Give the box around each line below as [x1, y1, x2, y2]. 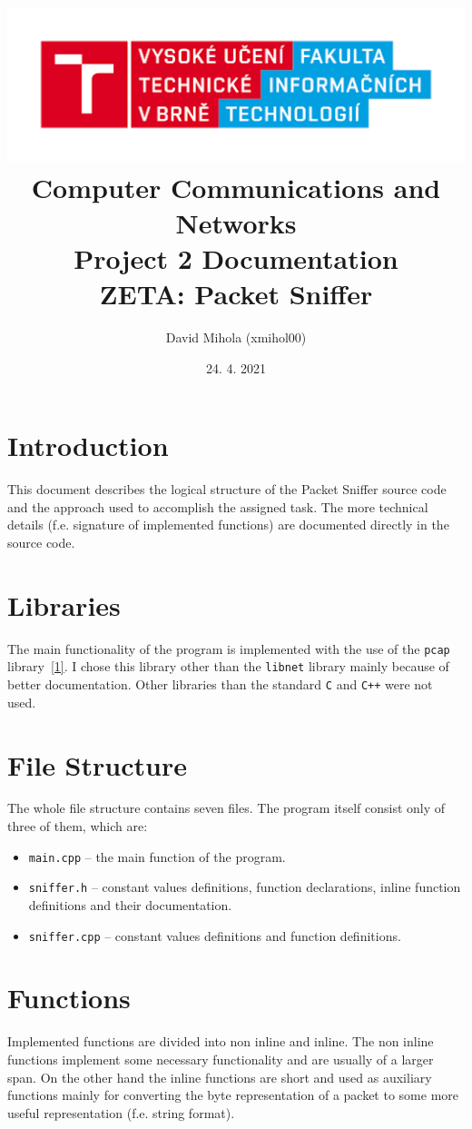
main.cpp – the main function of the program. [28, 847, 286, 866]
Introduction [7, 427, 169, 464]
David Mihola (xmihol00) [165, 328, 307, 347]
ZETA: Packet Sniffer [99, 275, 373, 312]
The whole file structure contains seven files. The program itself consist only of [7, 798, 446, 817]
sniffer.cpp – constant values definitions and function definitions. [28, 926, 401, 945]
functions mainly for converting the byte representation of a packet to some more [7, 1085, 459, 1104]
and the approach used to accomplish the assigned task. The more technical [7, 497, 428, 516]
